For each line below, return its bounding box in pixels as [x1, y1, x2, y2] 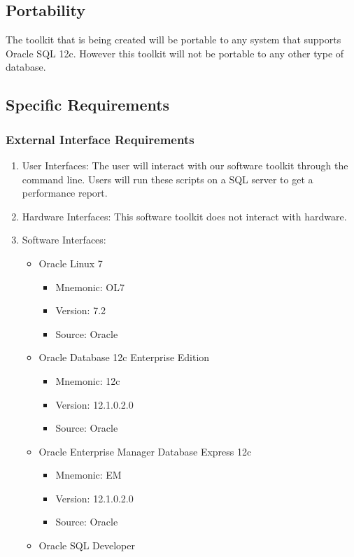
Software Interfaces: [22, 232, 106, 247]
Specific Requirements [6, 94, 170, 115]
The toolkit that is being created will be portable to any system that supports [6, 32, 341, 47]
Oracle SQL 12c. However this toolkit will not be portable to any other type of [6, 45, 344, 60]
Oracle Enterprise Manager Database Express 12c [38, 444, 252, 458]
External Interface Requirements [6, 130, 194, 148]
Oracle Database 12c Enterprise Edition [38, 350, 210, 365]
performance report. [22, 185, 108, 200]
